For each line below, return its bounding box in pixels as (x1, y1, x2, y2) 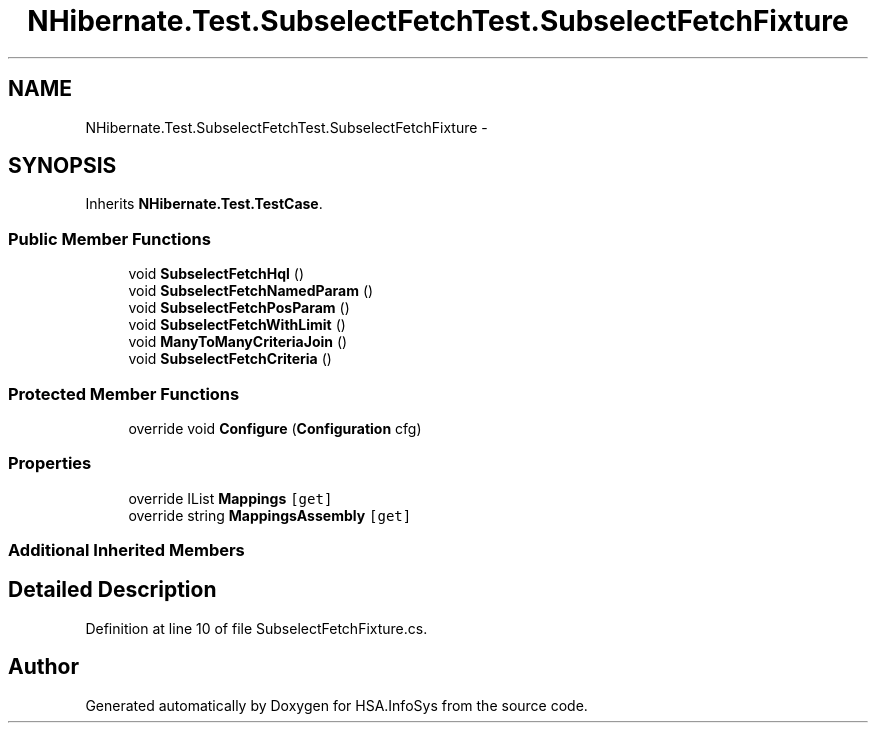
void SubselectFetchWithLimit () (128, 316, 346, 334)
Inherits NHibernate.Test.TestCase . (85, 195, 323, 213)
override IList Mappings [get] (128, 489, 333, 507)
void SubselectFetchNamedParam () (128, 282, 374, 300)
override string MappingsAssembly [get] (128, 506, 412, 524)
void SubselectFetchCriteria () (128, 350, 332, 368)
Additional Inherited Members (8, 540, 245, 561)
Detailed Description (8, 577, 217, 603)
